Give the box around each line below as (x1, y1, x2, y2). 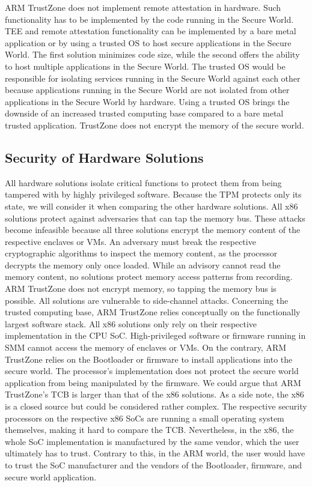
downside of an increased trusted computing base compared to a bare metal (5, 107, 284, 119)
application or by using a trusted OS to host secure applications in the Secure (5, 36, 292, 49)
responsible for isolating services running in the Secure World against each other (5, 71, 301, 84)
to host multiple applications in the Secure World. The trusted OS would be (5, 59, 286, 72)
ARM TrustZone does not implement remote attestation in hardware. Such (5, 1, 281, 13)
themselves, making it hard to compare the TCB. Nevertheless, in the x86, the (5, 423, 294, 436)
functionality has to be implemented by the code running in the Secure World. (5, 13, 294, 25)
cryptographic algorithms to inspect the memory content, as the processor (5, 247, 278, 259)
